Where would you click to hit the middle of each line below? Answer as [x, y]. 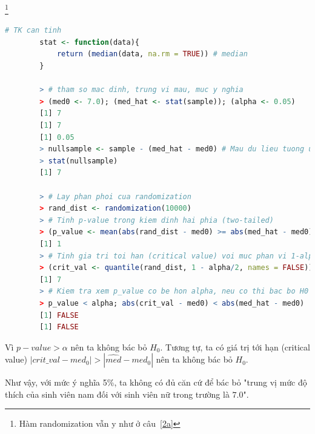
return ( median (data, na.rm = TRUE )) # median [152, 54]
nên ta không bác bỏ [109, 347]
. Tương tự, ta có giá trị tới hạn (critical [235, 347]
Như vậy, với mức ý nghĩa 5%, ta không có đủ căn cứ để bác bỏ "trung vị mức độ [156, 382]
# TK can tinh [33, 31]
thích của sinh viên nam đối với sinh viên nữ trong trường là [117, 394]
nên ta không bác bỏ [194, 359]
